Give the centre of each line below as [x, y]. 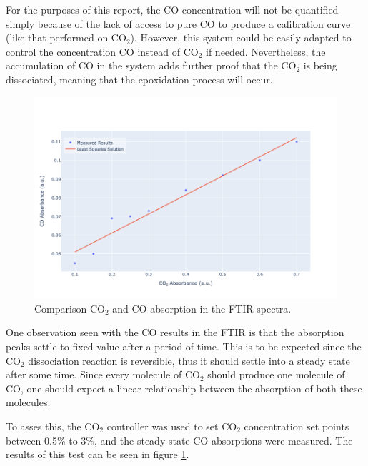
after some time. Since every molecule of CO [103, 374]
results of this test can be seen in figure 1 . [98, 454]
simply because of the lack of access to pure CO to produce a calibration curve [178, 23]
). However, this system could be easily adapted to [241, 37]
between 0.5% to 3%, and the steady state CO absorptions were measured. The [179, 440]
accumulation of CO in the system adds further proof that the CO [151, 65]
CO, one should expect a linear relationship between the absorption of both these [184, 388]
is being [320, 65]
